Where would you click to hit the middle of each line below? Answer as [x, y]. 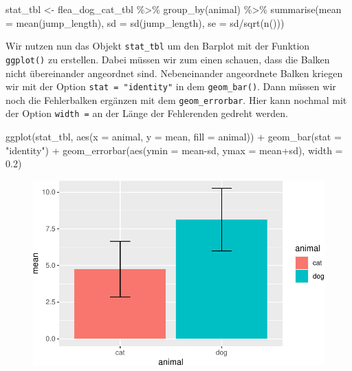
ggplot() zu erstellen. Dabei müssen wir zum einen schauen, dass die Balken [168, 59]
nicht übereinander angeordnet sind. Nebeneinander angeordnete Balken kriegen [174, 73]
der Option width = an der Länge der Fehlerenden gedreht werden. [147, 113]
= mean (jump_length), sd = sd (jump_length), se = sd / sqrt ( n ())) [145, 22]
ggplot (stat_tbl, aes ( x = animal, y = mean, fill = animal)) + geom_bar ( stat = [174, 137]
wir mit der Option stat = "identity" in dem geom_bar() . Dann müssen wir [171, 86]
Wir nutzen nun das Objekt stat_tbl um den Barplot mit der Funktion [158, 46]
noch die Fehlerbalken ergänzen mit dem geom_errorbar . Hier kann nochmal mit [176, 99]
